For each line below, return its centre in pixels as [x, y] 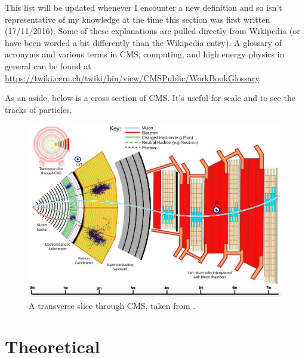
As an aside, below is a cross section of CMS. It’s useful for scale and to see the [150, 98]
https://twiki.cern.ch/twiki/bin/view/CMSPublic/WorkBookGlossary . [133, 77]
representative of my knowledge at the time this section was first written [138, 19]
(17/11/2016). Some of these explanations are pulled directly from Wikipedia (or [152, 31]
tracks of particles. [38, 109]
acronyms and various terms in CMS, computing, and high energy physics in [145, 54]
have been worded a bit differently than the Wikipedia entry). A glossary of [143, 42]
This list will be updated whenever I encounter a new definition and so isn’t [144, 7]
